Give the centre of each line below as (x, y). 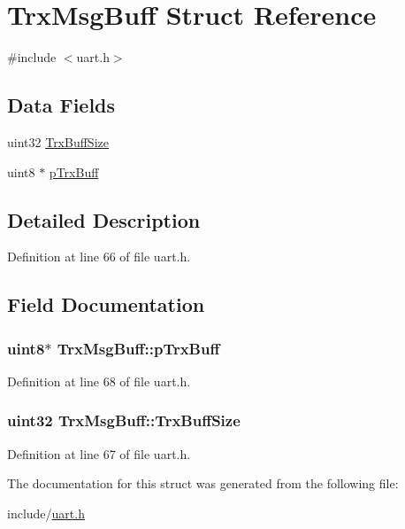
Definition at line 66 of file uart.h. (99, 257)
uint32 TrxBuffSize (58, 141)
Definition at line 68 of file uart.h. (99, 381)
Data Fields (61, 105)
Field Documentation (106, 304)
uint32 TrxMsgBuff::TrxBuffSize (124, 420)
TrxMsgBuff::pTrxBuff (138, 348)
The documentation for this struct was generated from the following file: (203, 483)
